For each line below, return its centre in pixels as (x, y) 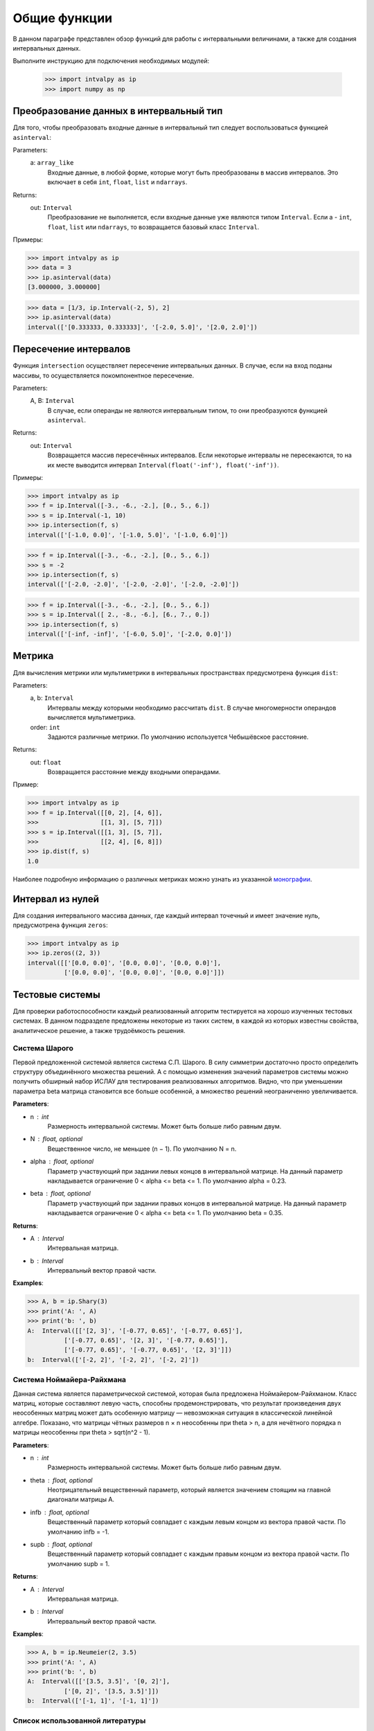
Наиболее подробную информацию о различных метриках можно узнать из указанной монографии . (162, 879)
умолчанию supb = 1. (79, 1563)
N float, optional (56, 1139)
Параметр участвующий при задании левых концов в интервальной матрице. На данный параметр (195, 1171)
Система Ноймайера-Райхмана (70, 1380)
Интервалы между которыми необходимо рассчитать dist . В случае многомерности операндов (192, 708)
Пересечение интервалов (72, 349)
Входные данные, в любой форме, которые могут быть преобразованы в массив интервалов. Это (193, 172)
